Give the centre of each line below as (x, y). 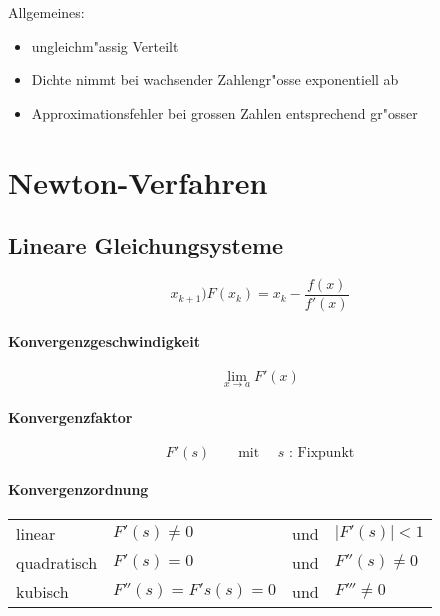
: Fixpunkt (322, 452)
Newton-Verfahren (138, 181)
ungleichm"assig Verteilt (105, 45)
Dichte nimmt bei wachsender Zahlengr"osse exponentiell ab (215, 79)
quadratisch (57, 562)
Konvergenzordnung (78, 489)
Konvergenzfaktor (70, 416)
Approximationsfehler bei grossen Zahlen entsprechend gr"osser (224, 112)
